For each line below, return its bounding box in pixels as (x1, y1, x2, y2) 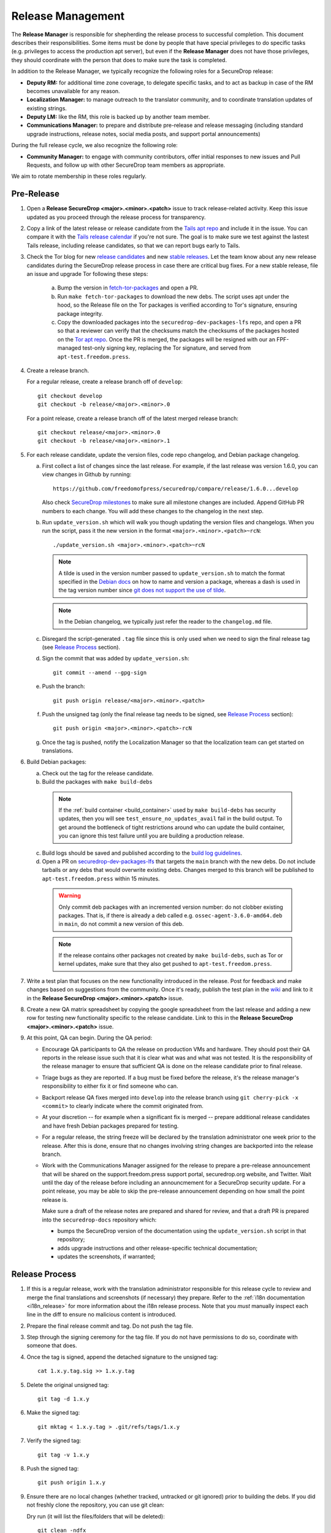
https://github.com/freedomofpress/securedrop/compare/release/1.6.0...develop (53, 485, 299, 492)
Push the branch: (42, 682, 86, 690)
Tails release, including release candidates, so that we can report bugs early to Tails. (26, 242, 240, 249)
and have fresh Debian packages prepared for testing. (42, 1122, 179, 1130)
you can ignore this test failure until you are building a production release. (58, 832, 245, 839)
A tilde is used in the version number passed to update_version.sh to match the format (58, 569, 285, 576)
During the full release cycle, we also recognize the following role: (11, 142, 178, 149)
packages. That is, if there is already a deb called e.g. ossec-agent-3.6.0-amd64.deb (58, 911, 283, 919)
